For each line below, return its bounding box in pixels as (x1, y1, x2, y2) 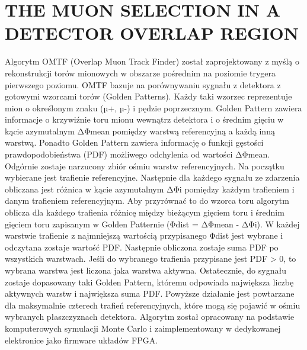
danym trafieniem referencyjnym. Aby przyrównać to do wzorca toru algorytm (5, 194, 289, 207)
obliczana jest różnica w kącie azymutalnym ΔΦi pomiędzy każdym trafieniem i (5, 182, 295, 195)
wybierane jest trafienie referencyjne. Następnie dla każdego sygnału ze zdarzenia (5, 171, 300, 184)
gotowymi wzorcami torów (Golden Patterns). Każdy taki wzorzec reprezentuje (5, 90, 292, 102)
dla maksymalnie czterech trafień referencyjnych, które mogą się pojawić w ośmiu (5, 298, 300, 311)
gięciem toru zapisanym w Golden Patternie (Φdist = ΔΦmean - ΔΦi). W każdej (5, 217, 300, 230)
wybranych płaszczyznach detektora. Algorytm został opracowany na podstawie (5, 310, 295, 323)
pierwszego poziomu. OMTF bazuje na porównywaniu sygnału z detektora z (5, 78, 281, 91)
